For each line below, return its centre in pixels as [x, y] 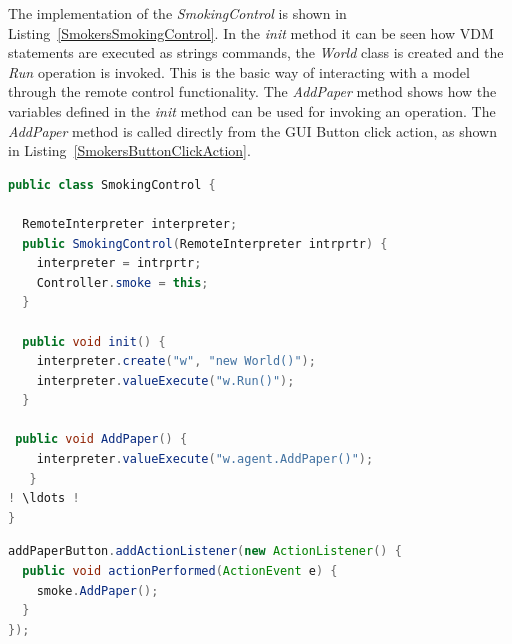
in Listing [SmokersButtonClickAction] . [129, 150]
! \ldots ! [44, 498]
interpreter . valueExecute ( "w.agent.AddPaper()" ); [205, 459]
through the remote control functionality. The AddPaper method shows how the [252, 91]
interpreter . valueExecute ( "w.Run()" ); [165, 380]
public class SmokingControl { [112, 184]
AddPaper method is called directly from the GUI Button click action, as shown [252, 130]
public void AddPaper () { [101, 439]
